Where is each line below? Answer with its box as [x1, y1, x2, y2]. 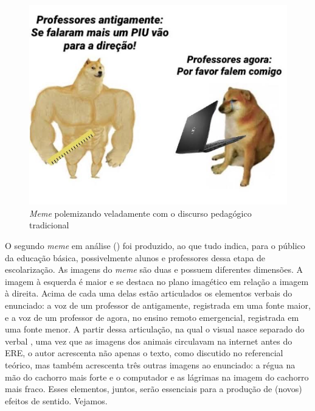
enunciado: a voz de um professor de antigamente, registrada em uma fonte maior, [5, 299, 311, 312]
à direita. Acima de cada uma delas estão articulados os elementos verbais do [5, 287, 292, 300]
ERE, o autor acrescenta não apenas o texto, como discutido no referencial [5, 346, 283, 359]
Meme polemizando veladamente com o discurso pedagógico [29, 206, 252, 219]
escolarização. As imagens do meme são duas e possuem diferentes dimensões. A [5, 263, 303, 276]
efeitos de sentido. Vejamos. [5, 394, 108, 407]
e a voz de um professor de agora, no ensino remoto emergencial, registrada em [5, 311, 299, 323]
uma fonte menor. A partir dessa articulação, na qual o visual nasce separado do [5, 323, 305, 335]
